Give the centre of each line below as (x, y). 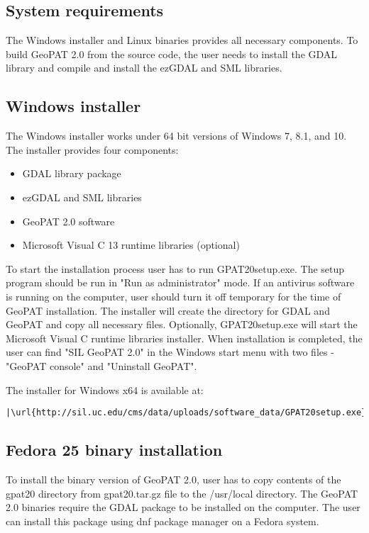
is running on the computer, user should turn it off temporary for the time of (174, 296)
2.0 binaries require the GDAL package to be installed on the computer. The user (183, 507)
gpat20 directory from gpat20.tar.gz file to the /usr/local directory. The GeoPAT (182, 493)
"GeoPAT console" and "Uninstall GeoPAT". (101, 365)
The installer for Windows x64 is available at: (105, 389)
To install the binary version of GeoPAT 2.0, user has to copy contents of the (174, 479)
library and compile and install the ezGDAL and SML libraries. (144, 68)
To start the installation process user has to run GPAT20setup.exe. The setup (175, 268)
